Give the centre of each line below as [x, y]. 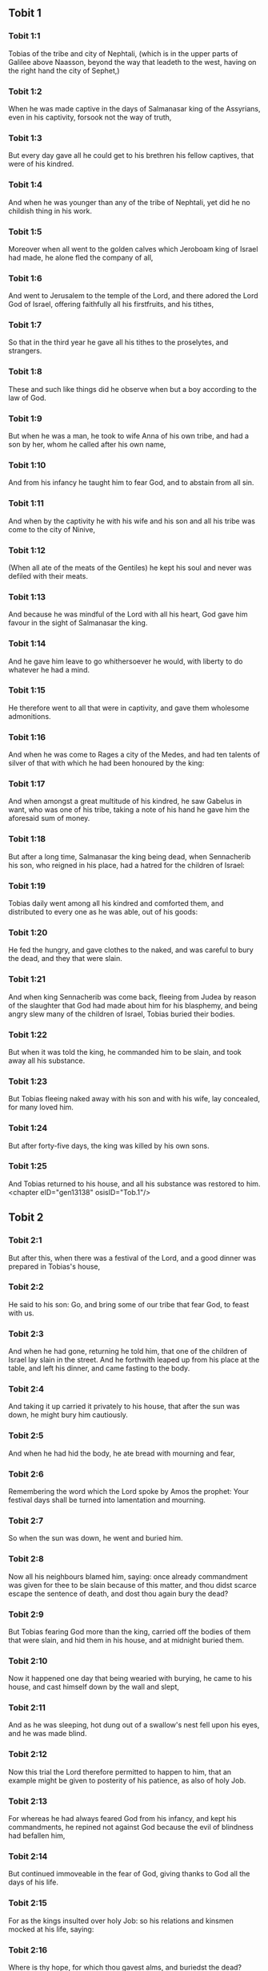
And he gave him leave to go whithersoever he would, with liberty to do [126, 661]
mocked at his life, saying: [51, 1929]
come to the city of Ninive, [52, 529]
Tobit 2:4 [26, 1389]
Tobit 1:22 [28, 1035]
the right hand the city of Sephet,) [64, 71]
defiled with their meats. [48, 576]
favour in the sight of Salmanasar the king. [78, 623]
